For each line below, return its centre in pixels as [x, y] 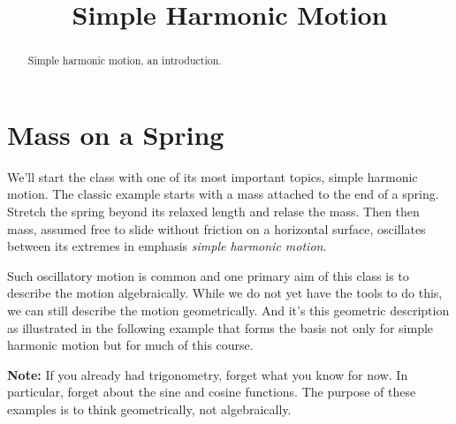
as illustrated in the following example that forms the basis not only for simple [220, 327]
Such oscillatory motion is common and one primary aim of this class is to [208, 275]
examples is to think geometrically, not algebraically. [149, 409]
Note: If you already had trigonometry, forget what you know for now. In [208, 374]
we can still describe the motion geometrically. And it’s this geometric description [228, 310]
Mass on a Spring [116, 134]
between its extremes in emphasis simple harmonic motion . [167, 246]
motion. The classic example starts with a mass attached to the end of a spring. [223, 194]
